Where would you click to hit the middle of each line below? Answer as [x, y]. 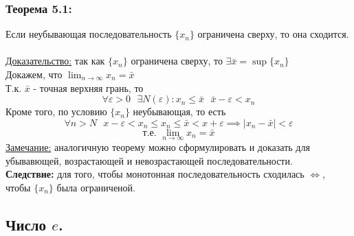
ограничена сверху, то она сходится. [273, 34]
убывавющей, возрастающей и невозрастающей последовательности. [149, 160]
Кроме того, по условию [56, 111]
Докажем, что [34, 74]
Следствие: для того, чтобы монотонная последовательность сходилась [155, 174]
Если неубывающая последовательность [89, 34]
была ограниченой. [96, 187]
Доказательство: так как [55, 61]
